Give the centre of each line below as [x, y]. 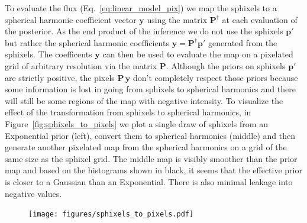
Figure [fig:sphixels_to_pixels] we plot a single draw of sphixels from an [136, 123]
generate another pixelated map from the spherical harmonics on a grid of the [146, 147]
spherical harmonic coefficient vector [71, 19]
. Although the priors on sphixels [226, 65]
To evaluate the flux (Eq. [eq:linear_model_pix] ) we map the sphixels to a [141, 8]
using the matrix [177, 19]
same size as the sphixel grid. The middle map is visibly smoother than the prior [151, 158]
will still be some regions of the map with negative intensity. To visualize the [144, 100]
